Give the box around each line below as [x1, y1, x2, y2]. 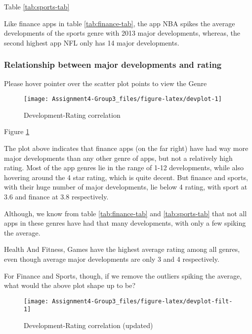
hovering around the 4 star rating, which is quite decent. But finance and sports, [4, 172, 248, 182]
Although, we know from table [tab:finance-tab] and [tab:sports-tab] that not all [4, 208, 247, 218]
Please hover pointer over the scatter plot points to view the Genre [4, 78, 207, 88]
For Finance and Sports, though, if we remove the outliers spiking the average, [4, 270, 242, 281]
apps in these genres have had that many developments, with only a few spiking [4, 218, 246, 228]
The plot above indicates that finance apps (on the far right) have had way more [4, 143, 249, 153]
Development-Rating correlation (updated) [24, 320, 153, 331]
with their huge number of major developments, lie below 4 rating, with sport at [4, 182, 248, 192]
